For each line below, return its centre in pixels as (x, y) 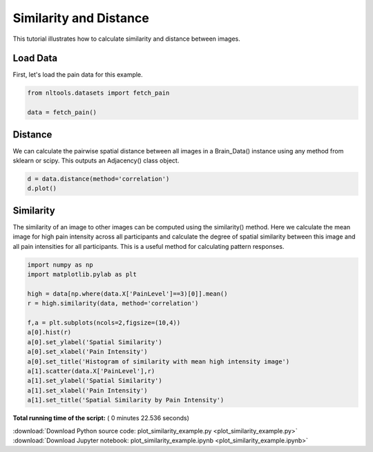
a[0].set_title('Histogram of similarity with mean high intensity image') (159, 361)
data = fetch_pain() (62, 113)
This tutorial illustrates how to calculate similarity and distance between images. (127, 39)
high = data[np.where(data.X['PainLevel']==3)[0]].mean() (127, 293)
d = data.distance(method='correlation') (98, 179)
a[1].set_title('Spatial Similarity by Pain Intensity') (126, 400)
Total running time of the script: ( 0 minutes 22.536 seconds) (101, 418)
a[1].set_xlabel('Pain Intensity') (87, 390)
